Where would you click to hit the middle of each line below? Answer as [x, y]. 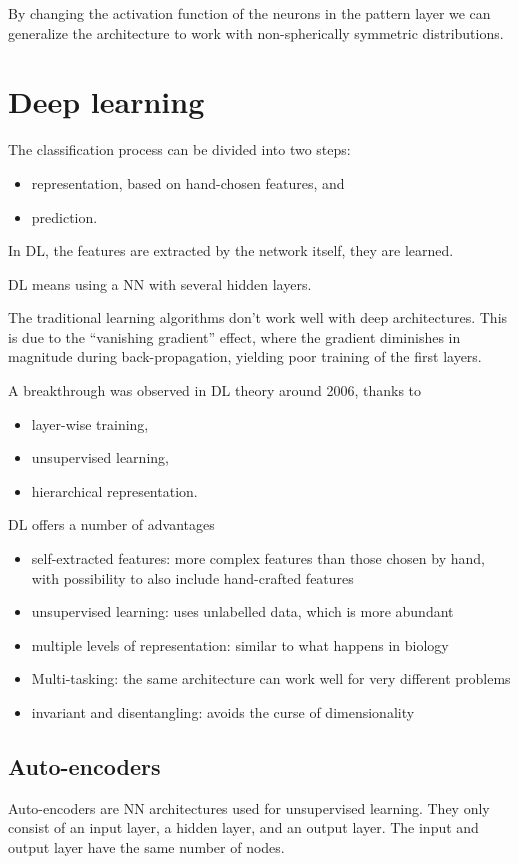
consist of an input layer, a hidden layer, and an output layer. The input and [243, 827]
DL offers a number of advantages [111, 524]
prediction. [64, 216]
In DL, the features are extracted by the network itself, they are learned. [231, 250]
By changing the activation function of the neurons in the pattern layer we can [249, 13]
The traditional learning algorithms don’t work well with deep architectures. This [258, 317]
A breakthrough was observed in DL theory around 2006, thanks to [215, 390]
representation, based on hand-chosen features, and [188, 182]
